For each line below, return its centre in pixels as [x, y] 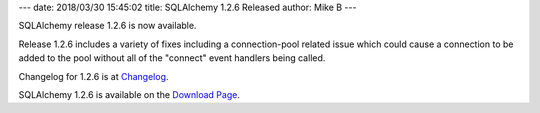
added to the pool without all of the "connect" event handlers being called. [172, 58]
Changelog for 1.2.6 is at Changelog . [93, 76]
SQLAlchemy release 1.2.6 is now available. [107, 26]
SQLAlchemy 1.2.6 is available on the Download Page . [129, 94]
